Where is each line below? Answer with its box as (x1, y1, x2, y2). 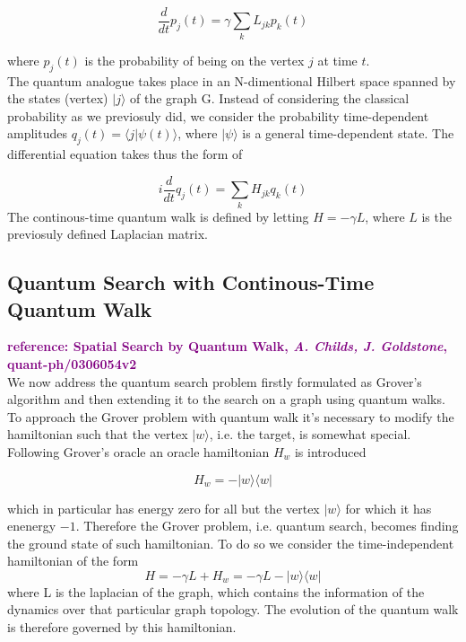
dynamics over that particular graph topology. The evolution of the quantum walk (7, 600, 459, 619)
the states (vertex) (7, 89, 108, 108)
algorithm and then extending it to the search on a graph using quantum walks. (7, 390, 445, 409)
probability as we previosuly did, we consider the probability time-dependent (7, 106, 429, 125)
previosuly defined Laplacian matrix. (7, 224, 208, 243)
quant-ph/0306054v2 (7, 354, 137, 373)
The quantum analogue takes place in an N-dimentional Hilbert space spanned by (7, 71, 456, 90)
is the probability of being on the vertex (84, 50, 305, 69)
